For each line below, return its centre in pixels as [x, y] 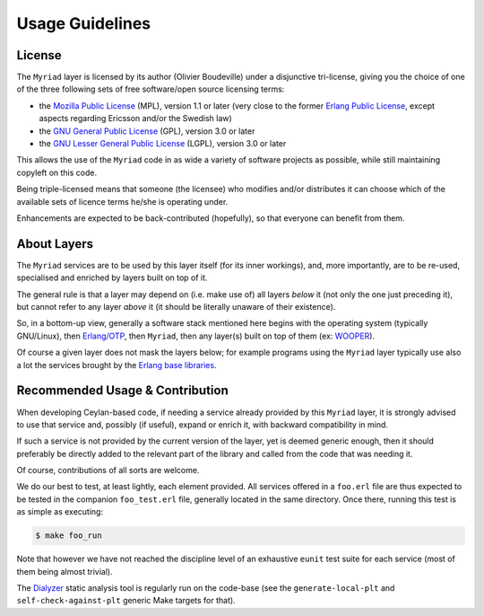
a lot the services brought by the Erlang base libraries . [117, 365]
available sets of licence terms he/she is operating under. [122, 201]
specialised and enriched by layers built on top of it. [112, 277]
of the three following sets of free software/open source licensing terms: [151, 89]
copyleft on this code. [57, 172]
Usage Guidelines [84, 23]
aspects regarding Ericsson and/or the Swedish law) [135, 119]
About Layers [55, 244]
